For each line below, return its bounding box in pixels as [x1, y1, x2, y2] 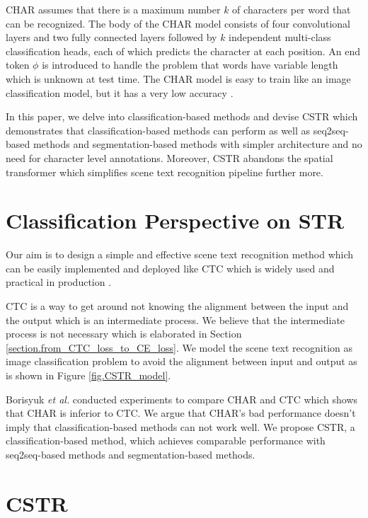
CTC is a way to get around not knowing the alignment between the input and [6, 299, 349, 313]
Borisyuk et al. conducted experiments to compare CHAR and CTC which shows [6, 391, 358, 406]
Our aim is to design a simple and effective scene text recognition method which [6, 247, 354, 262]
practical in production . [6, 275, 112, 289]
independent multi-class [229, 30, 331, 45]
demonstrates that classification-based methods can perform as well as [6, 122, 311, 137]
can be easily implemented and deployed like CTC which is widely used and [6, 260, 335, 275]
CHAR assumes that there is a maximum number [6, 2, 221, 16]
